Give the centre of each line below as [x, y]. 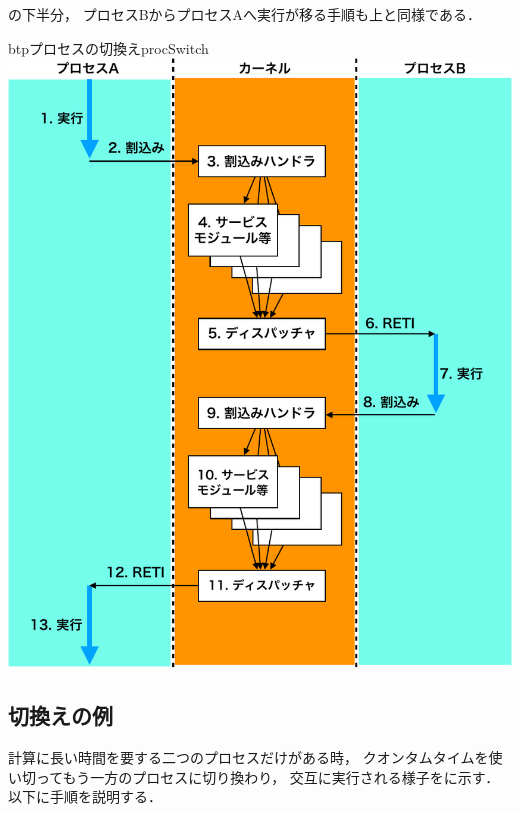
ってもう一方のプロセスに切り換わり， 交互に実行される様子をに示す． [267, 776]
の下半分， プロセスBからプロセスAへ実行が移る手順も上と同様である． [244, 14]
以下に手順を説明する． [85, 796]
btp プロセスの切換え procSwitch [108, 47]
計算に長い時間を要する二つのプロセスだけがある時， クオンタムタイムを [248, 757]
